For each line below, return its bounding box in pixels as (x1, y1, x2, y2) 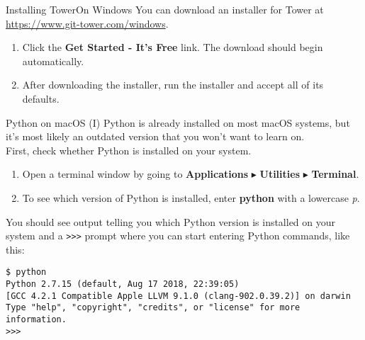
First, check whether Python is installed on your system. (6, 142, 252, 157)
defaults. (22, 91, 60, 106)
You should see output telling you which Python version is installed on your (6, 214, 336, 229)
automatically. (22, 53, 84, 68)
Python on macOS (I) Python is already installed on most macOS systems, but (6, 115, 350, 130)
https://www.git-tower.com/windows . (6, 16, 169, 30)
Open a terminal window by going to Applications (22, 166, 249, 181)
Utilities (259, 166, 301, 181)
